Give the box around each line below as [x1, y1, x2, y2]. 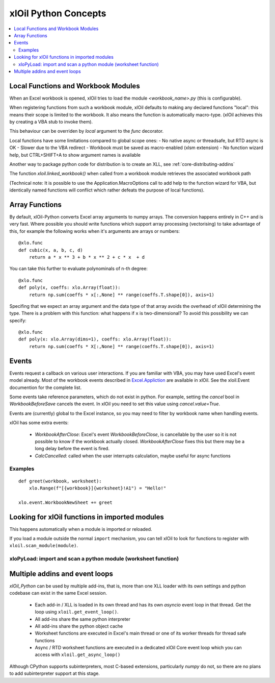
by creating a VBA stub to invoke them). [9, 118, 93, 125]
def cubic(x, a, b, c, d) [18, 247, 84, 253]
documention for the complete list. [9, 384, 81, 391]
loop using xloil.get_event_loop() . [35, 609, 119, 615]
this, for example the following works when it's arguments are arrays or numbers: [9, 228, 180, 234]
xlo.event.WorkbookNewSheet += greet [18, 499, 113, 505]
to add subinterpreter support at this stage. [9, 670, 100, 676]
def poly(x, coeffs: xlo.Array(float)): [18, 285, 121, 290]
